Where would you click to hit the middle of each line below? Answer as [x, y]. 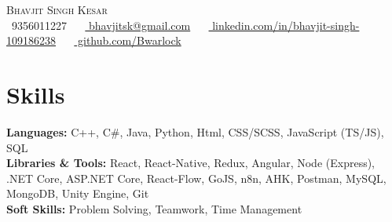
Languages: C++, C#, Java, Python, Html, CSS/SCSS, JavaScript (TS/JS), [195, 131]
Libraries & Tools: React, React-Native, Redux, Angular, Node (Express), [191, 163]
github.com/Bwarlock [129, 40]
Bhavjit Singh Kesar [57, 9]
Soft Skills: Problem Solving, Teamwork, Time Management [154, 208]
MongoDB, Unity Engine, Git [78, 193]
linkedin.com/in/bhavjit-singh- [286, 25]
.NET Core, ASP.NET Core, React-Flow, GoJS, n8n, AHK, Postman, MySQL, [196, 178]
